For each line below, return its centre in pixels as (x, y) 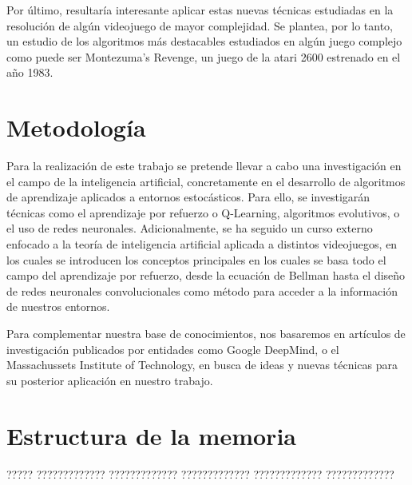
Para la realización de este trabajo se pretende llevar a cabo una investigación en (204, 166)
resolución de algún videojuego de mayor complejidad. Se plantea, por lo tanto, (200, 25)
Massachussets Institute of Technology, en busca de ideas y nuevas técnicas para (202, 365)
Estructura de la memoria (151, 435)
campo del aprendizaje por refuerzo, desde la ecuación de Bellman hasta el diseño (206, 275)
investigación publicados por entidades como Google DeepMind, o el (173, 349)
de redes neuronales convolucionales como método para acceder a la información (202, 290)
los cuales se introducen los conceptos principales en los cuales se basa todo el (196, 259)
